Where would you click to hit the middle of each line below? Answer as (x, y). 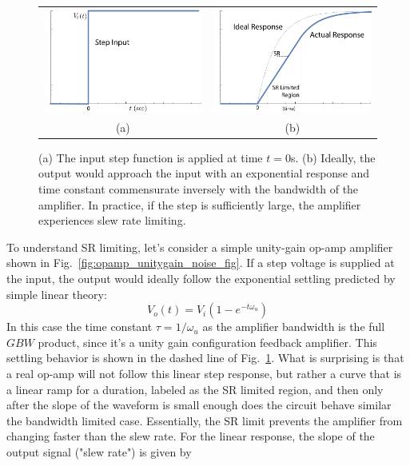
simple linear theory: (57, 294)
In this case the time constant (80, 327)
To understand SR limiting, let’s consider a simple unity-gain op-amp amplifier (200, 247)
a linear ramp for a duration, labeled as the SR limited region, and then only (195, 389)
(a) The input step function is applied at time (151, 157)
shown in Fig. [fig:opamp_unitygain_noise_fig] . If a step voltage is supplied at (201, 263)
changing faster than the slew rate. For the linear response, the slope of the (191, 436)
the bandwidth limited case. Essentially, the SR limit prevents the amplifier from (205, 420)
